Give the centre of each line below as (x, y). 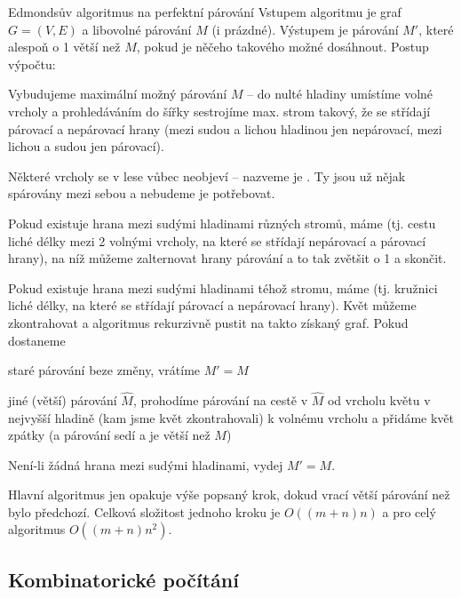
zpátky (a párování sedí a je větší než (109, 435)
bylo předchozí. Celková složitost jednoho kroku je (144, 511)
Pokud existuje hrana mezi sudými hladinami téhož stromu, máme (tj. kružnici (223, 287)
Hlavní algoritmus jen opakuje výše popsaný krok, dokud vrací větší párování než (229, 494)
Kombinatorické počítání (123, 579)
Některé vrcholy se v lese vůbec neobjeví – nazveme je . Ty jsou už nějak (207, 175)
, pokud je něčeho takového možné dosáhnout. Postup (282, 47)
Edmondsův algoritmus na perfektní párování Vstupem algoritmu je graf (205, 12)
